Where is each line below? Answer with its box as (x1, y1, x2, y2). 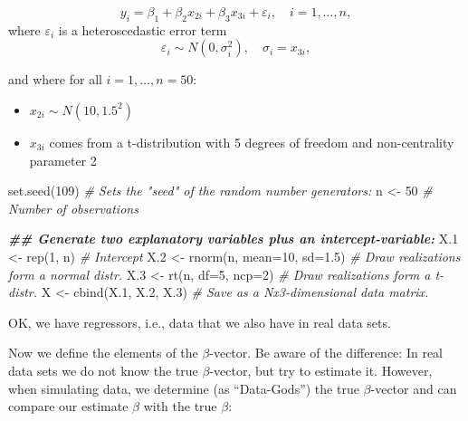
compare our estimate (8, 397, 129, 416)
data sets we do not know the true (8, 360, 198, 379)
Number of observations (8, 198, 138, 217)
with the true (143, 397, 217, 416)
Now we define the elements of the (8, 343, 198, 362)
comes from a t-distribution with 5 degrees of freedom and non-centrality (49, 132, 454, 151)
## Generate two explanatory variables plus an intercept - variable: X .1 (8, 229, 459, 248)
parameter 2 (29, 150, 97, 169)
